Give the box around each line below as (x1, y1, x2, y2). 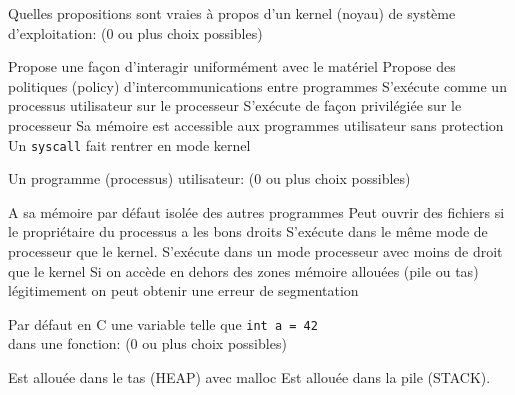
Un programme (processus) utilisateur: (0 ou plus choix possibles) (8, 168, 411, 189)
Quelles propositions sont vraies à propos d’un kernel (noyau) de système (8, 3, 456, 23)
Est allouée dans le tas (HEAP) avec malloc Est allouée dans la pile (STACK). (8, 367, 491, 388)
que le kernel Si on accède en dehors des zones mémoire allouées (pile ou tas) (8, 260, 479, 281)
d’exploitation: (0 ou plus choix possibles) (8, 22, 263, 43)
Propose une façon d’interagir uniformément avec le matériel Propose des (8, 56, 456, 77)
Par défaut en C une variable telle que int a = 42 (8, 313, 318, 334)
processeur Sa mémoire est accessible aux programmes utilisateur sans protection (8, 114, 504, 135)
